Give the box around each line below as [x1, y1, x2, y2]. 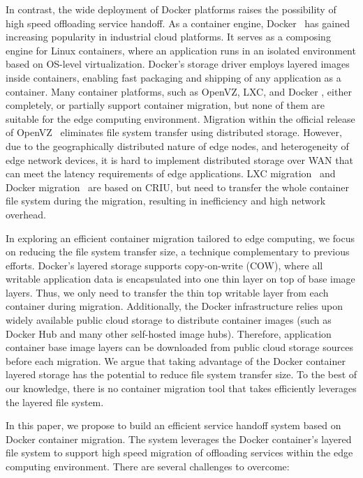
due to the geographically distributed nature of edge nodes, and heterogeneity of [6, 138, 349, 153]
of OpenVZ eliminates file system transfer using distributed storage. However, [6, 125, 342, 140]
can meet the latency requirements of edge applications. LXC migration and [6, 166, 336, 181]
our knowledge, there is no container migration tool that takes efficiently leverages [6, 381, 357, 396]
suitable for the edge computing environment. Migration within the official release [6, 111, 355, 126]
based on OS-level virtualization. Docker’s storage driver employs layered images [6, 57, 350, 71]
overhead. [6, 207, 46, 221]
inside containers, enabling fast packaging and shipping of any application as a [6, 70, 341, 84]
